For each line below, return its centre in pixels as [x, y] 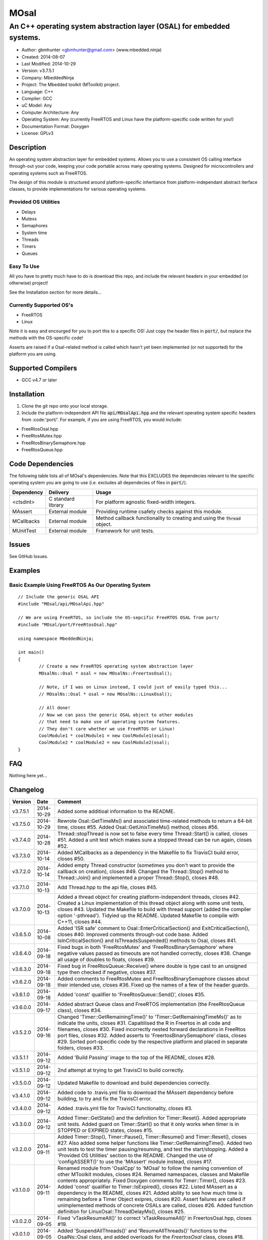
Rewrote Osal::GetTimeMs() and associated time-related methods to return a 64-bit [155, 821]
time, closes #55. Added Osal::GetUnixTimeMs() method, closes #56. [138, 827]
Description [28, 147]
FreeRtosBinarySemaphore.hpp [54, 443]
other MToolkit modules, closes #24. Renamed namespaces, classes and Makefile [153, 1174]
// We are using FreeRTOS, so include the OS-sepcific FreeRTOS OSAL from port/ [119, 618]
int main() [31, 652]
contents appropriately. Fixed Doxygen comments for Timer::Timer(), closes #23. [152, 1180]
